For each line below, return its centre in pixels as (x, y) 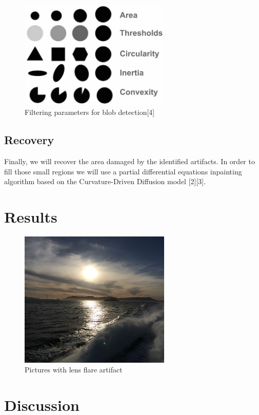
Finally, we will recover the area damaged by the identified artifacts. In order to (129, 161)
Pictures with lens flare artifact (74, 370)
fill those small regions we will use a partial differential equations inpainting (123, 171)
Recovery (29, 140)
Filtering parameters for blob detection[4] (90, 112)
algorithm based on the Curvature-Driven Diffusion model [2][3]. (105, 181)
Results (31, 217)
